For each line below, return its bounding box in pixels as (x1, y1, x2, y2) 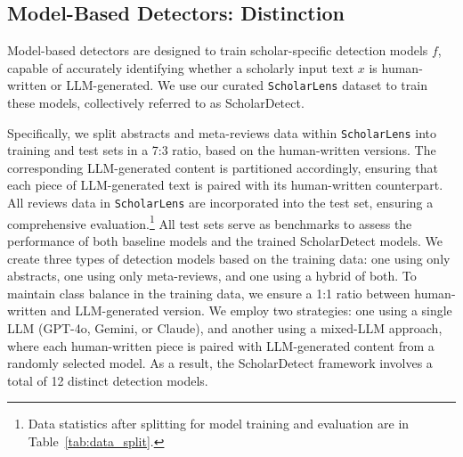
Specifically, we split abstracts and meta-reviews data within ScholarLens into (7, 123, 437, 142)
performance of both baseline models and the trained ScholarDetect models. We (7, 231, 443, 249)
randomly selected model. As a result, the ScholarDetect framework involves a (7, 354, 433, 372)
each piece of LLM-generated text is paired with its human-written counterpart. (7, 175, 443, 194)
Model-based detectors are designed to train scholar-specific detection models (7, 41, 428, 60)
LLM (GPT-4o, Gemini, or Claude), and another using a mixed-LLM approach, (7, 318, 443, 337)
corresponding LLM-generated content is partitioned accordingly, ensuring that (7, 158, 438, 176)
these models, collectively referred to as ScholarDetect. (7, 94, 305, 112)
